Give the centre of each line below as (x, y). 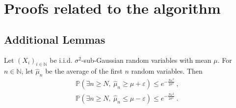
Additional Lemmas (55, 39)
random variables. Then (167, 71)
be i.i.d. (61, 60)
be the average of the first (84, 71)
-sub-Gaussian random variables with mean (146, 60)
